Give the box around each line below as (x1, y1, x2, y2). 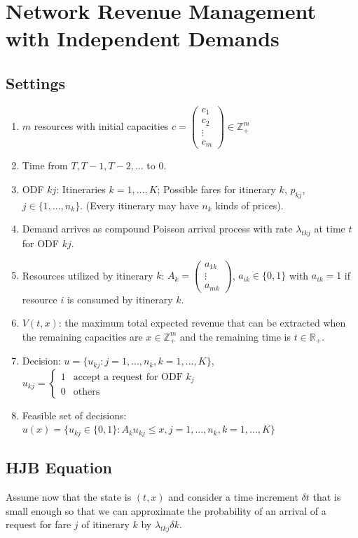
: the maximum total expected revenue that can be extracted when (58, 315, 346, 330)
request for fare (6, 517, 71, 532)
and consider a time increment (168, 490, 298, 504)
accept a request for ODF (73, 372, 183, 382)
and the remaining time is (180, 329, 291, 343)
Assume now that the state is (6, 490, 132, 504)
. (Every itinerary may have (80, 197, 199, 212)
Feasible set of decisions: (22, 407, 127, 422)
